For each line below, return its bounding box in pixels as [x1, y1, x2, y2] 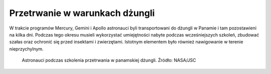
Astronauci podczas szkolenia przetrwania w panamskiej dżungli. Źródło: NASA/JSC [22, 57, 196, 63]
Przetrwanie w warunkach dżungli [9, 7, 155, 18]
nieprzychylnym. [9, 45, 44, 52]
